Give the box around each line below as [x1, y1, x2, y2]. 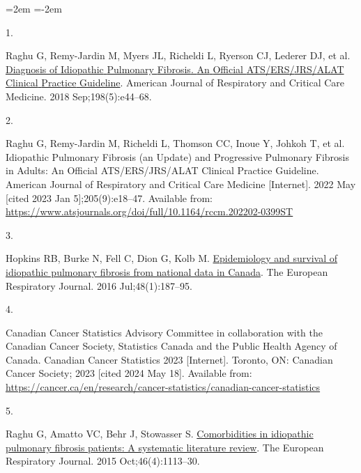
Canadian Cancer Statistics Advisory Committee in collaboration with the [6, 325, 323, 339]
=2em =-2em [6, 1, 62, 15]
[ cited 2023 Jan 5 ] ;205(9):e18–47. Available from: [6, 190, 213, 205]
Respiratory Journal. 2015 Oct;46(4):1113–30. [6, 453, 200, 468]
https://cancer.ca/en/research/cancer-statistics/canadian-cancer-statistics [6, 380, 321, 394]
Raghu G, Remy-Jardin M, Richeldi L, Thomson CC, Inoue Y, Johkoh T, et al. [6, 136, 345, 150]
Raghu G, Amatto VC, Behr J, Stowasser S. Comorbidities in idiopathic [6, 426, 314, 441]
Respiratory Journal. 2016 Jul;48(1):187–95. [6, 278, 192, 293]
